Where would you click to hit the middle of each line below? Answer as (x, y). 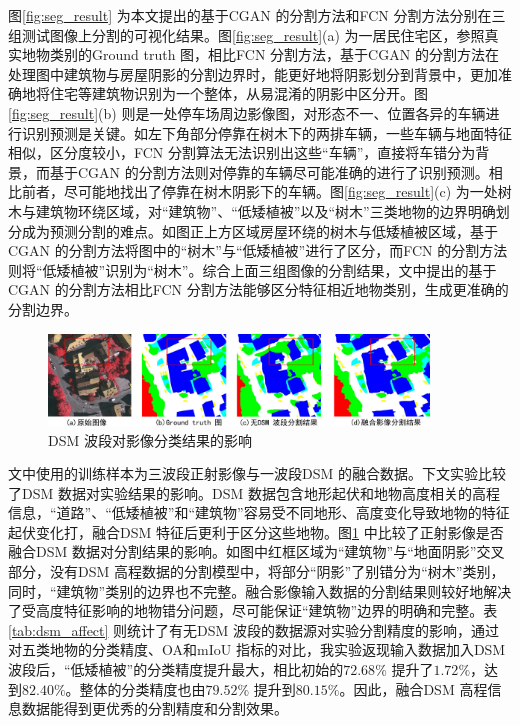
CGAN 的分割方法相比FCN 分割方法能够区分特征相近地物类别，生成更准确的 (258, 289)
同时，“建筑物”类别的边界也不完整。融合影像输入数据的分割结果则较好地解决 (260, 590)
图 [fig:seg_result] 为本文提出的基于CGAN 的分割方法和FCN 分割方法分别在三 (257, 15)
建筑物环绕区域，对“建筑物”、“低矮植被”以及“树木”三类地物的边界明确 (265, 210)
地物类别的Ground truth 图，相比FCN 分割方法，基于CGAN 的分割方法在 (260, 54)
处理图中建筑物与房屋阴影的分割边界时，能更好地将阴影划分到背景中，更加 (253, 73)
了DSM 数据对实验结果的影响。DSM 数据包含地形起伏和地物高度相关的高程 (254, 492)
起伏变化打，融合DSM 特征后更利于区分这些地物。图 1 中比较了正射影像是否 (256, 531)
